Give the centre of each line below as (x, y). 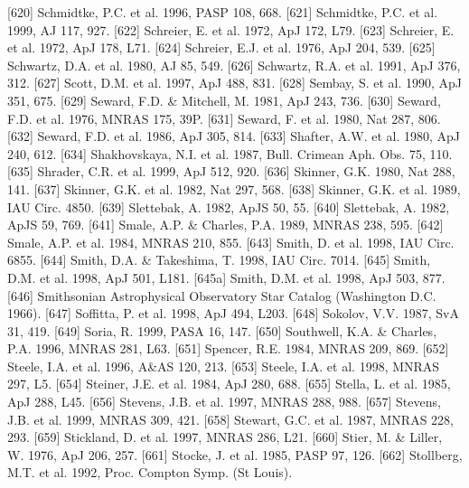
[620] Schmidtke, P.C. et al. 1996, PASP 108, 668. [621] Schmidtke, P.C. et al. (223, 12)
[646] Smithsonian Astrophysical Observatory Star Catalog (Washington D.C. (222, 295)
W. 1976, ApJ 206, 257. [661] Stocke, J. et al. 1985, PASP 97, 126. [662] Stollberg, (235, 454)
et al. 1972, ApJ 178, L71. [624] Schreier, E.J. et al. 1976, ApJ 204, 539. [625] (221, 47)
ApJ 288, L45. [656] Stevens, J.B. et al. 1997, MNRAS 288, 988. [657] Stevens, (224, 402)
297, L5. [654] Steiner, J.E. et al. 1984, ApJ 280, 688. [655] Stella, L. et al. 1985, (229, 384)
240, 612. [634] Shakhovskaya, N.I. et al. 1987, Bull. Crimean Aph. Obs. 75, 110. (230, 153)
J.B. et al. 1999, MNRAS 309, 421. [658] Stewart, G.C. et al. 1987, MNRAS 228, (231, 419)
